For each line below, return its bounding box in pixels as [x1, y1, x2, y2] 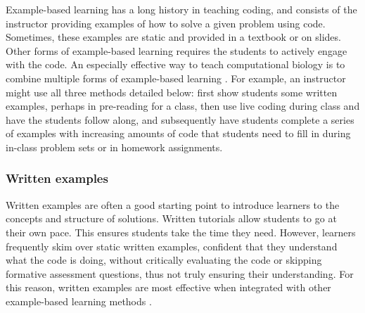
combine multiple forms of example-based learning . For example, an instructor [6, 70, 346, 85]
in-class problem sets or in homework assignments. [6, 139, 223, 154]
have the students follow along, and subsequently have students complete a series [6, 112, 354, 127]
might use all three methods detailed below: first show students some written [6, 84, 338, 99]
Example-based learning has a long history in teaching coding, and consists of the [6, 2, 357, 16]
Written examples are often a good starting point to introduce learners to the [6, 197, 340, 212]
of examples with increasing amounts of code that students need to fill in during [6, 126, 351, 141]
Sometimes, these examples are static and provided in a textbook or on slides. [6, 30, 341, 44]
